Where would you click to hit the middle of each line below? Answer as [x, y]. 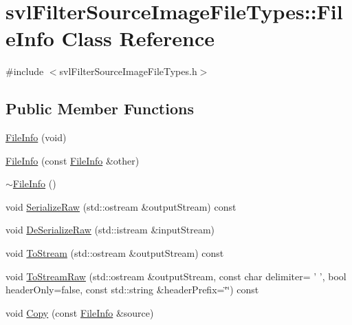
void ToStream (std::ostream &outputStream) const [115, 253]
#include [25, 71]
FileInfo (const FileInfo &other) [73, 160]
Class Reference [138, 38]
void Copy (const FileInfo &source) [80, 312]
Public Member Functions [100, 108]
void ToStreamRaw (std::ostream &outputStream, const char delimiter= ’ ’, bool [176, 276]
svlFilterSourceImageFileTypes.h [128, 71]
